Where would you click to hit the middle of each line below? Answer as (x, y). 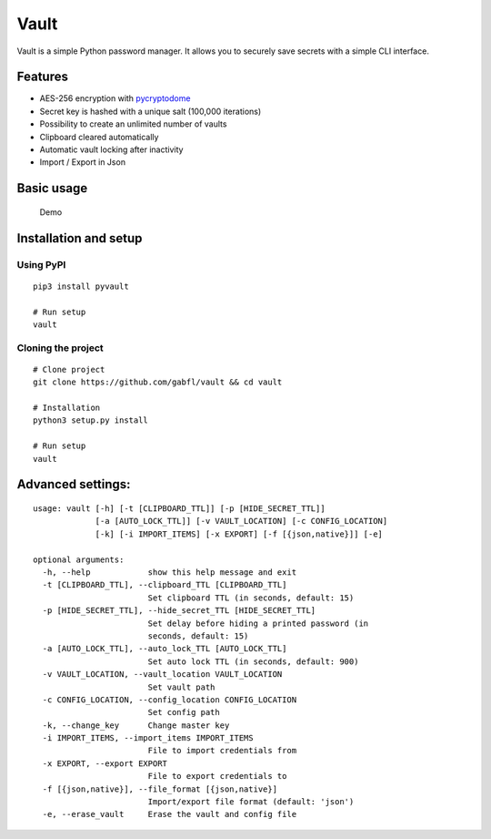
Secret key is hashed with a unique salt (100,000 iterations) (150, 111)
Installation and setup (80, 238)
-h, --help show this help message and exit (170, 573)
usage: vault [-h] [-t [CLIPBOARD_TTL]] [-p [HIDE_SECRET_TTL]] (180, 509)
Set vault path (181, 687)
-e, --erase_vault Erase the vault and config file (170, 814)
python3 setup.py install (91, 420)
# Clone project (69, 369)
